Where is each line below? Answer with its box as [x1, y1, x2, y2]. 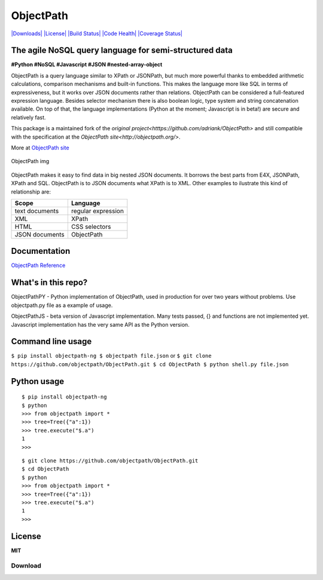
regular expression [71, 207, 124, 215]
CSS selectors [71, 222, 111, 231]
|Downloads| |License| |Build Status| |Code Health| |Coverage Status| [11, 30, 182, 37]
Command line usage [11, 336, 92, 346]
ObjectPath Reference [11, 262, 66, 269]
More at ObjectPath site [11, 144, 69, 151]
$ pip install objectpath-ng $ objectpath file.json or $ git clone [11, 352, 212, 360]
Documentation [11, 246, 71, 256]
